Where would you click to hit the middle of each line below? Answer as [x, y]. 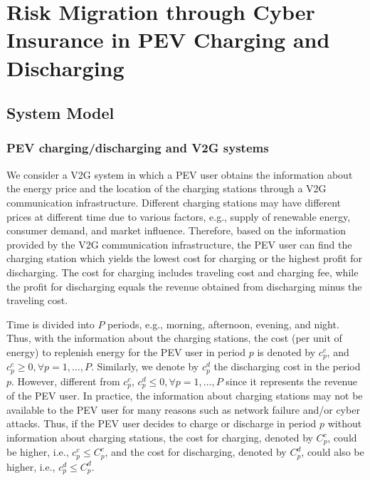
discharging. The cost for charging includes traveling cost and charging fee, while [183, 272]
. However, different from [66, 381]
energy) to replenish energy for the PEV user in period [126, 351]
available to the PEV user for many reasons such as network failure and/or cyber [183, 409]
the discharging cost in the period [287, 366]
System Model [60, 113]
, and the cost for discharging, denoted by [196, 452]
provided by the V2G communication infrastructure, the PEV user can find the [179, 244]
